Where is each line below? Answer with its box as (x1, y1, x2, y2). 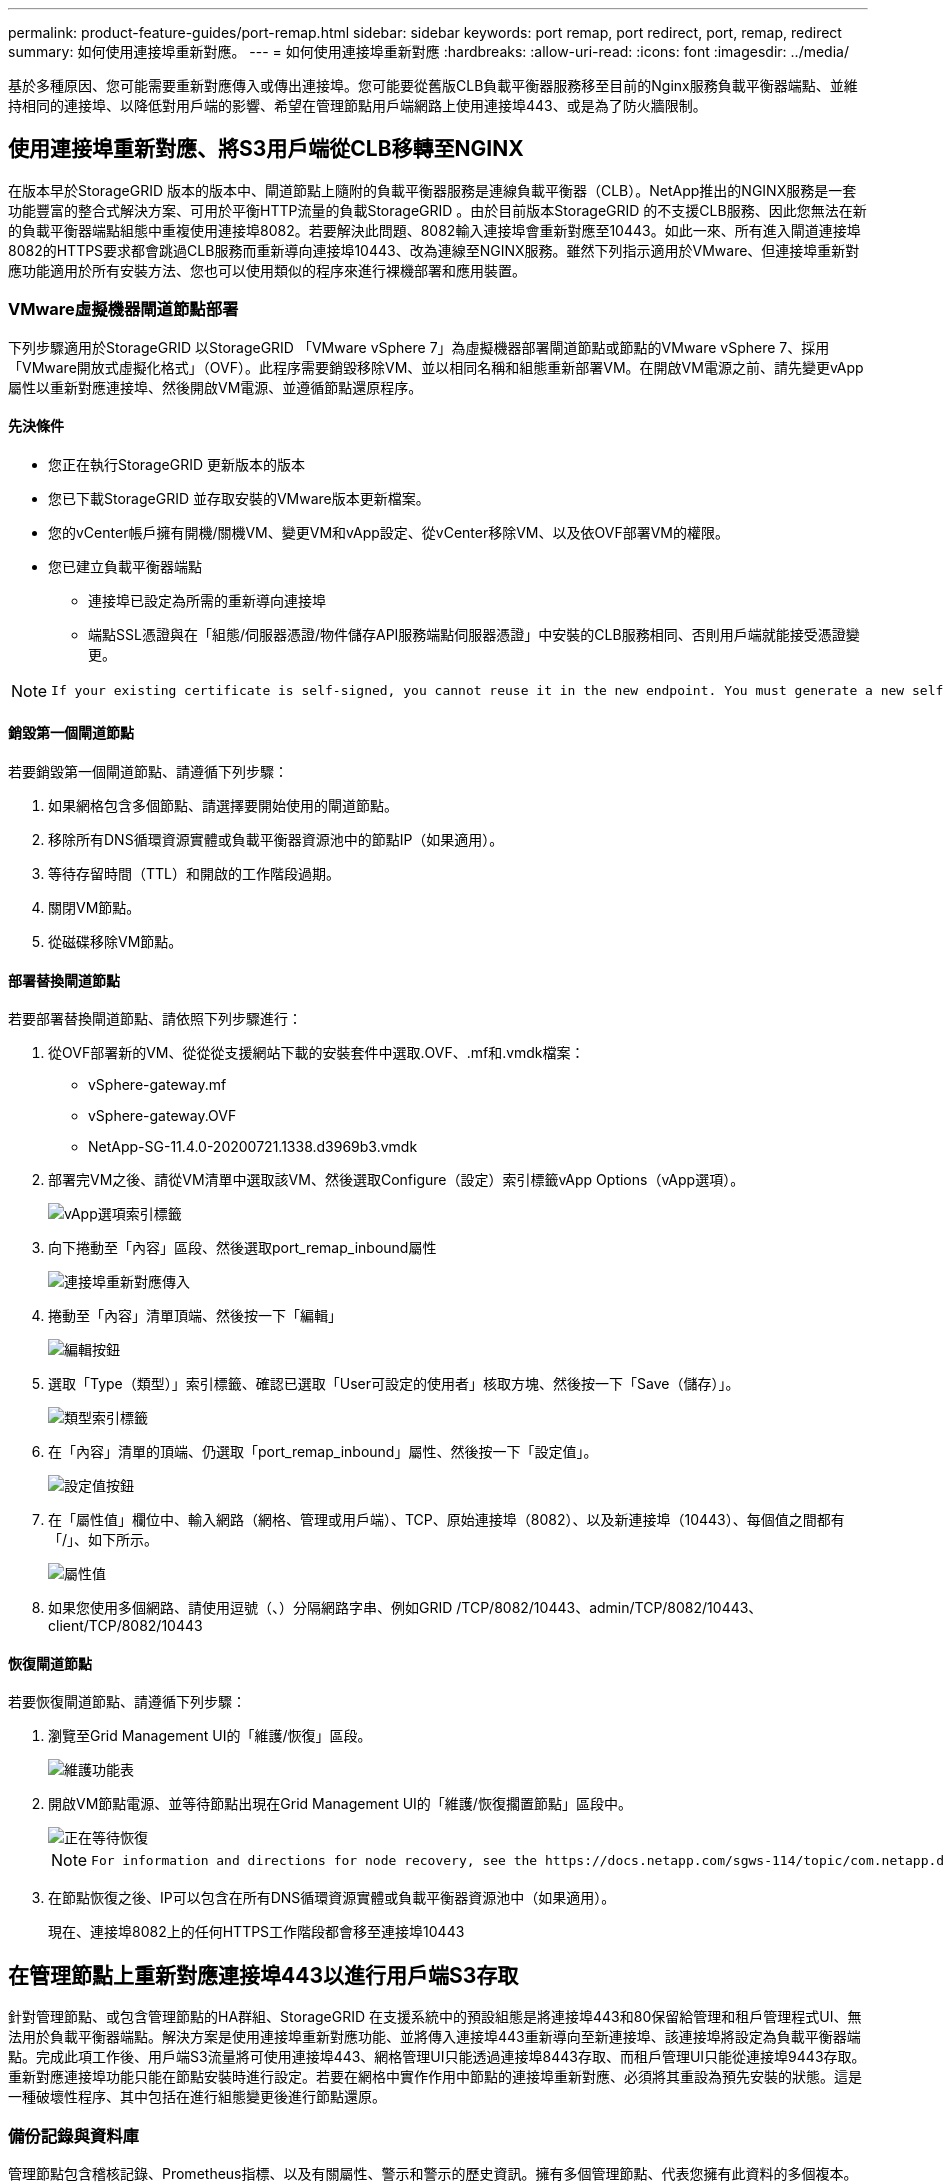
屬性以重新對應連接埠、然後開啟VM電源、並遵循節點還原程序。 (8, 378, 423, 396)
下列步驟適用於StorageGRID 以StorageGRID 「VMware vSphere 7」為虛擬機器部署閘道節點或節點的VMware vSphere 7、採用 (8, 338, 830, 356)
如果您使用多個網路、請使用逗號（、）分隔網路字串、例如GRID (48, 1599, 453, 1617)
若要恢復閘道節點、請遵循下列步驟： (8, 1693, 246, 1711)
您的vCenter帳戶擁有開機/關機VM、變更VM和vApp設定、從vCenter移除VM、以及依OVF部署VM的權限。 (48, 523, 729, 541)
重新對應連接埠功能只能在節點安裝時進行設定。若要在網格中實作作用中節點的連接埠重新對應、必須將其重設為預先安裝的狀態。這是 (8, 2068, 862, 2086)
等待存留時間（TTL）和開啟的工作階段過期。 (48, 865, 340, 883)
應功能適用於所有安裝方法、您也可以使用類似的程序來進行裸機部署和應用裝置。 (8, 261, 526, 279)
